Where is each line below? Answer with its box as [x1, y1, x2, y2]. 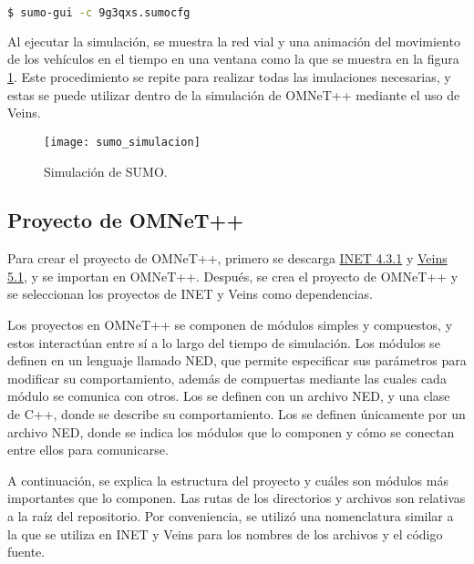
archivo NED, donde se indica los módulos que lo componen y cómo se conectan [7, 422, 455, 441]
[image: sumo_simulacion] [44, 135, 201, 149]
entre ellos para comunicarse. [7, 440, 169, 459]
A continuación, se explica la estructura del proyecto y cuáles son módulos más [7, 470, 448, 489]
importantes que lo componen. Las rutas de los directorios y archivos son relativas [7, 488, 466, 508]
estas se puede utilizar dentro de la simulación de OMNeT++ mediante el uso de [7, 85, 460, 104]
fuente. [7, 542, 46, 561]
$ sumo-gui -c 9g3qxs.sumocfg [7, 6, 191, 19]
